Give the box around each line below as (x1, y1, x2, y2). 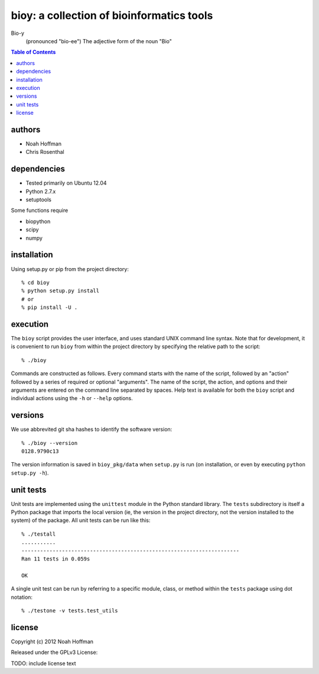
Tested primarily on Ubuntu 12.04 (25, 179, 107, 186)
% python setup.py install (21, 288, 100, 294)
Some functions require (11, 207, 69, 214)
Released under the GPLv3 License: (11, 649, 98, 656)
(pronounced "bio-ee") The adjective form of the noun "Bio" (25, 37, 172, 44)
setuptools (25, 196, 51, 204)
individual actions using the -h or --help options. (11, 395, 133, 402)
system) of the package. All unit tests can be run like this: (11, 517, 151, 524)
